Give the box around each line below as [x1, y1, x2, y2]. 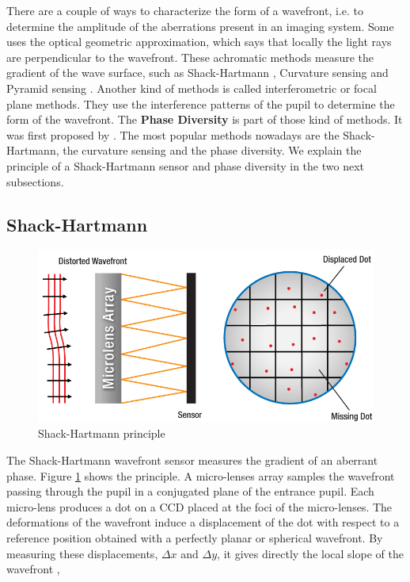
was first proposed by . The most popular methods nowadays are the [6, 126, 340, 143]
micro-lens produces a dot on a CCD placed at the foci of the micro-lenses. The [6, 498, 393, 515]
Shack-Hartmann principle [38, 425, 165, 442]
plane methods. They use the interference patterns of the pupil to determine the [6, 95, 395, 112]
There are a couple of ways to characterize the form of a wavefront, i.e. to [6, 2, 363, 18]
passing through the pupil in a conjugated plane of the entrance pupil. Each [6, 483, 374, 500]
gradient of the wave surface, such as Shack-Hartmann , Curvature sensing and [6, 64, 389, 81]
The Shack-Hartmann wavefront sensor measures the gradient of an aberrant [6, 451, 378, 468]
